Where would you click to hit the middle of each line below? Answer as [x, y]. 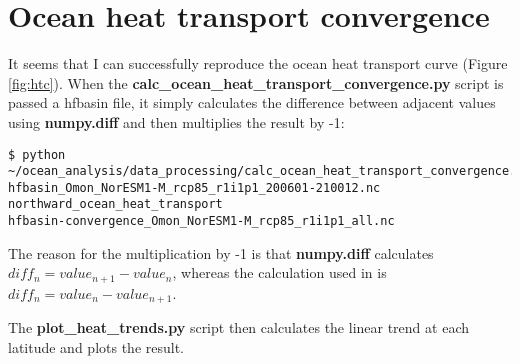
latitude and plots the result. [96, 346]
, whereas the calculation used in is [279, 272]
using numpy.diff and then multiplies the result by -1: [176, 121]
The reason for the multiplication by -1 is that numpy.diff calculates [221, 252]
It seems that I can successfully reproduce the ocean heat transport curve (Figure [258, 63]
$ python [37, 154]
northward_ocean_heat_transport [115, 204]
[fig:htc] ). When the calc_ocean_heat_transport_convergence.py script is [256, 82]
